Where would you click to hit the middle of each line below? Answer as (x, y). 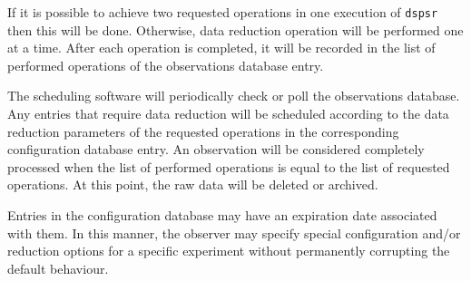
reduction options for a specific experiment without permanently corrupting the (229, 251)
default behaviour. (58, 268)
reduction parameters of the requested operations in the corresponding (203, 131)
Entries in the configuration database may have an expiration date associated (222, 215)
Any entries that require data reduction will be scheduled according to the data (228, 114)
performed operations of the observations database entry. (166, 65)
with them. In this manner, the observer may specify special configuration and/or (234, 233)
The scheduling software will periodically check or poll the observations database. (234, 96)
